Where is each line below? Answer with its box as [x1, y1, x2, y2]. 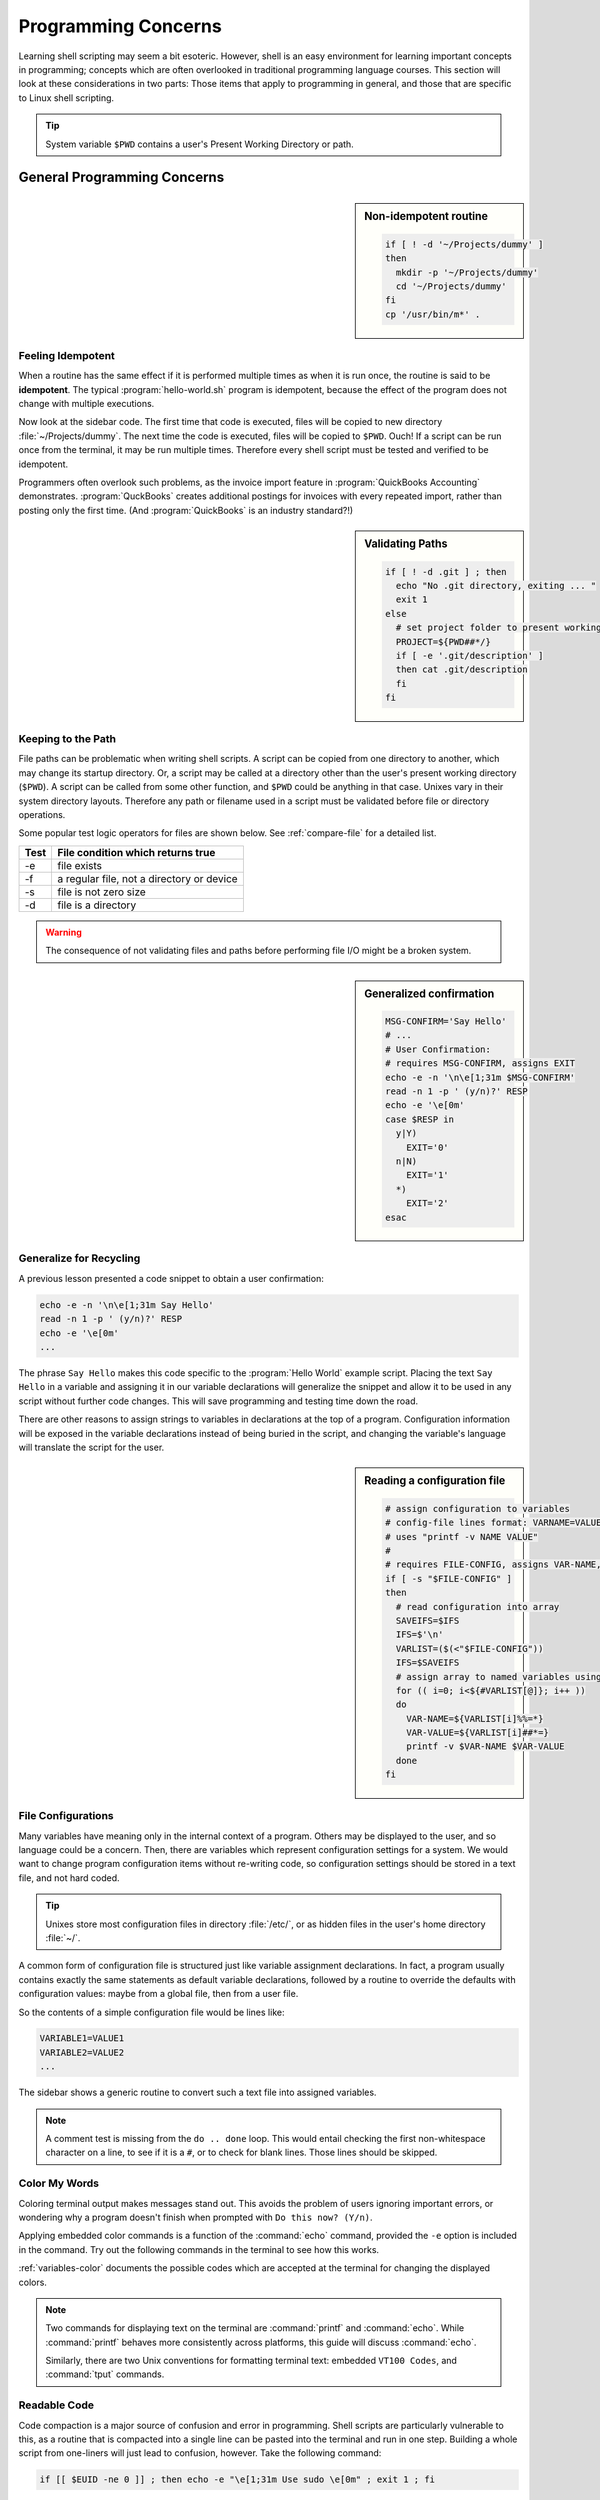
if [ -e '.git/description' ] [395, 650, 544, 661]
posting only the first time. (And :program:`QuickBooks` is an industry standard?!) [18, 504, 354, 516]
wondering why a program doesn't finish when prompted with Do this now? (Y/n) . [18, 2211, 374, 2223]
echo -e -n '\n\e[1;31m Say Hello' [39, 1299, 214, 1310]
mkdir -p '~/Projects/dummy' [395, 266, 539, 278]
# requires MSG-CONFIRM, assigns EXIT [385, 1058, 576, 1069]
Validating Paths [364, 537, 448, 551]
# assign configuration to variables [385, 1503, 570, 1514]
